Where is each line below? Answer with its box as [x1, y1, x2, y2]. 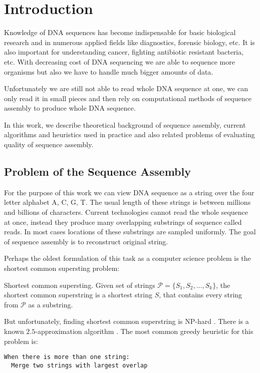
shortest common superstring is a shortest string [4, 289, 152, 300]
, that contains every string [159, 289, 242, 300]
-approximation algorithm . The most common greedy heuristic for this [35, 325, 253, 336]
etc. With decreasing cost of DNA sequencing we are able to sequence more [4, 56, 235, 67]
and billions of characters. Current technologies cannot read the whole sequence [4, 207, 248, 217]
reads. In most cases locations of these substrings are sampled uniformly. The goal [4, 226, 256, 237]
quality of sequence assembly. [4, 139, 94, 150]
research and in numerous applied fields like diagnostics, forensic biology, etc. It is [4, 37, 255, 47]
